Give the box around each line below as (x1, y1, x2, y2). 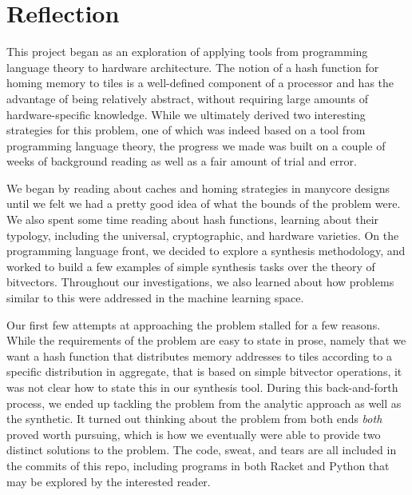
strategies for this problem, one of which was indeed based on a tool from (6, 122, 366, 138)
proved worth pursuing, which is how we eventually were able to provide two (6, 425, 381, 442)
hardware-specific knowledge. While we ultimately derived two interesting (6, 106, 366, 122)
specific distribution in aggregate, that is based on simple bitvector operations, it (6, 363, 402, 380)
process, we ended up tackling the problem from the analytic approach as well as (6, 394, 402, 411)
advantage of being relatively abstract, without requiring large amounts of (6, 90, 369, 106)
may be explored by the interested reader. (6, 473, 211, 489)
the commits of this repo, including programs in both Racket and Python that (6, 457, 390, 473)
